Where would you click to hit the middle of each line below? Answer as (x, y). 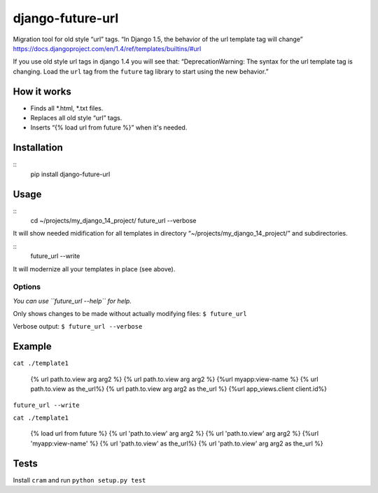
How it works (42, 91)
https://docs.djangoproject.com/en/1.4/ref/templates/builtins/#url (107, 48)
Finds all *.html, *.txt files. (67, 108)
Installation (38, 148)
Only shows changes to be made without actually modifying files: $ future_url (130, 314)
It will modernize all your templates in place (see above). (94, 269)
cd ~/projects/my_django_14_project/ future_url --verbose (113, 221)
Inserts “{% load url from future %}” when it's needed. (109, 128)
